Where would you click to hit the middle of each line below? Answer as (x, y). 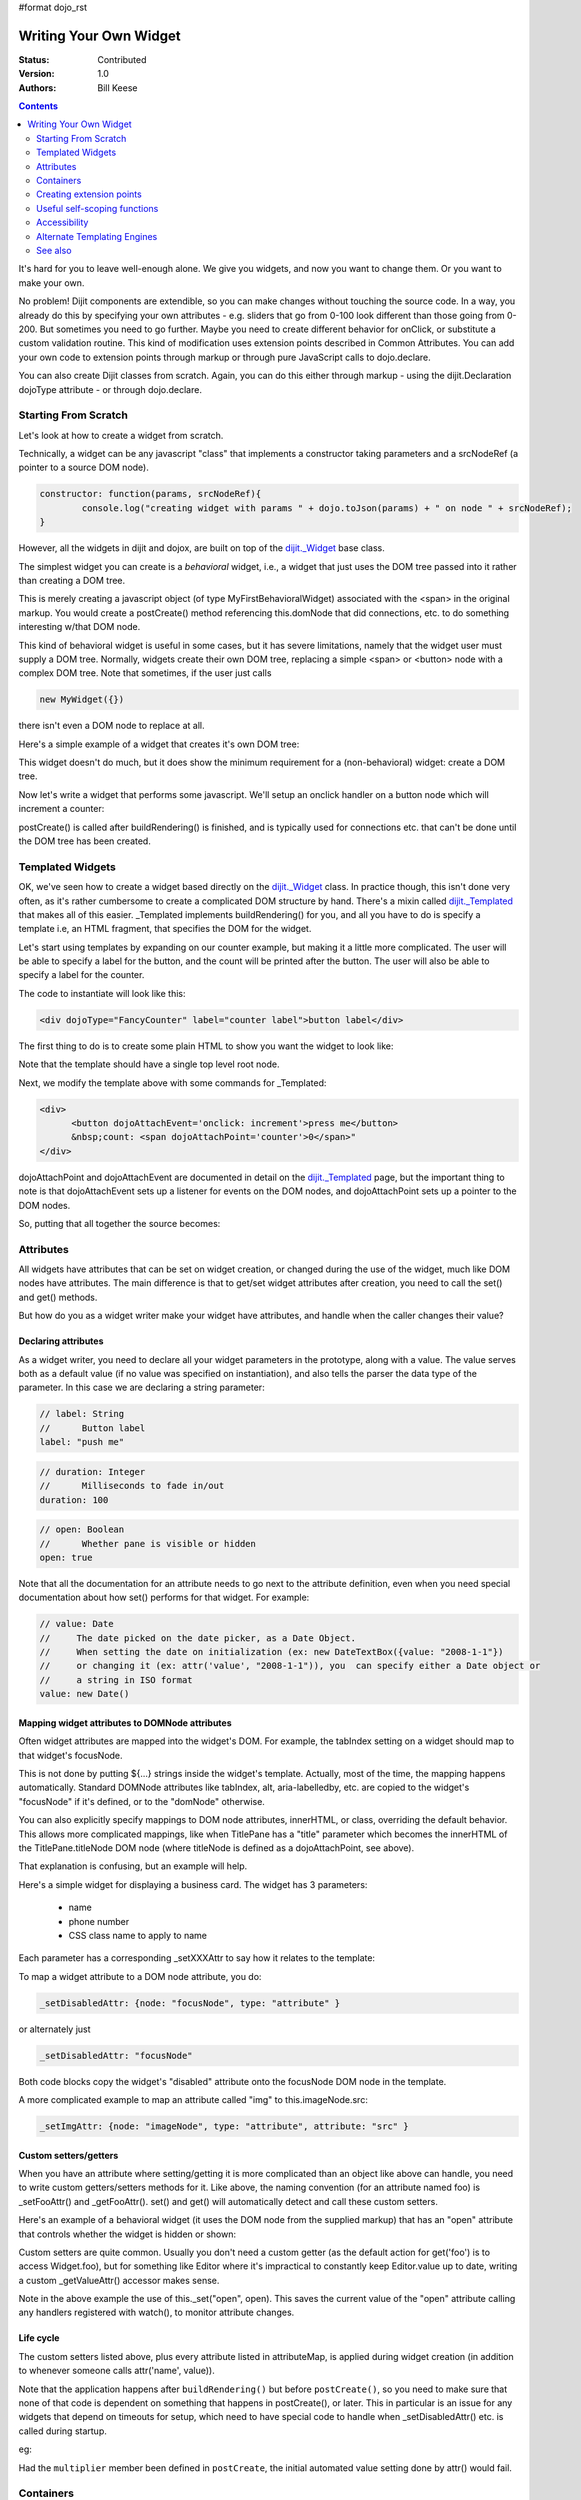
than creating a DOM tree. (72, 580)
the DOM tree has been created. (85, 841)
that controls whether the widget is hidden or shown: (127, 2234)
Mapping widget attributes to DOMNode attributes (125, 1722)
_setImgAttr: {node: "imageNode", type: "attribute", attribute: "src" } (224, 2126)
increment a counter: (61, 809)
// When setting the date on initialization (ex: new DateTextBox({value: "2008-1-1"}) (271, 1652)
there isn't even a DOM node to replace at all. (111, 726)
